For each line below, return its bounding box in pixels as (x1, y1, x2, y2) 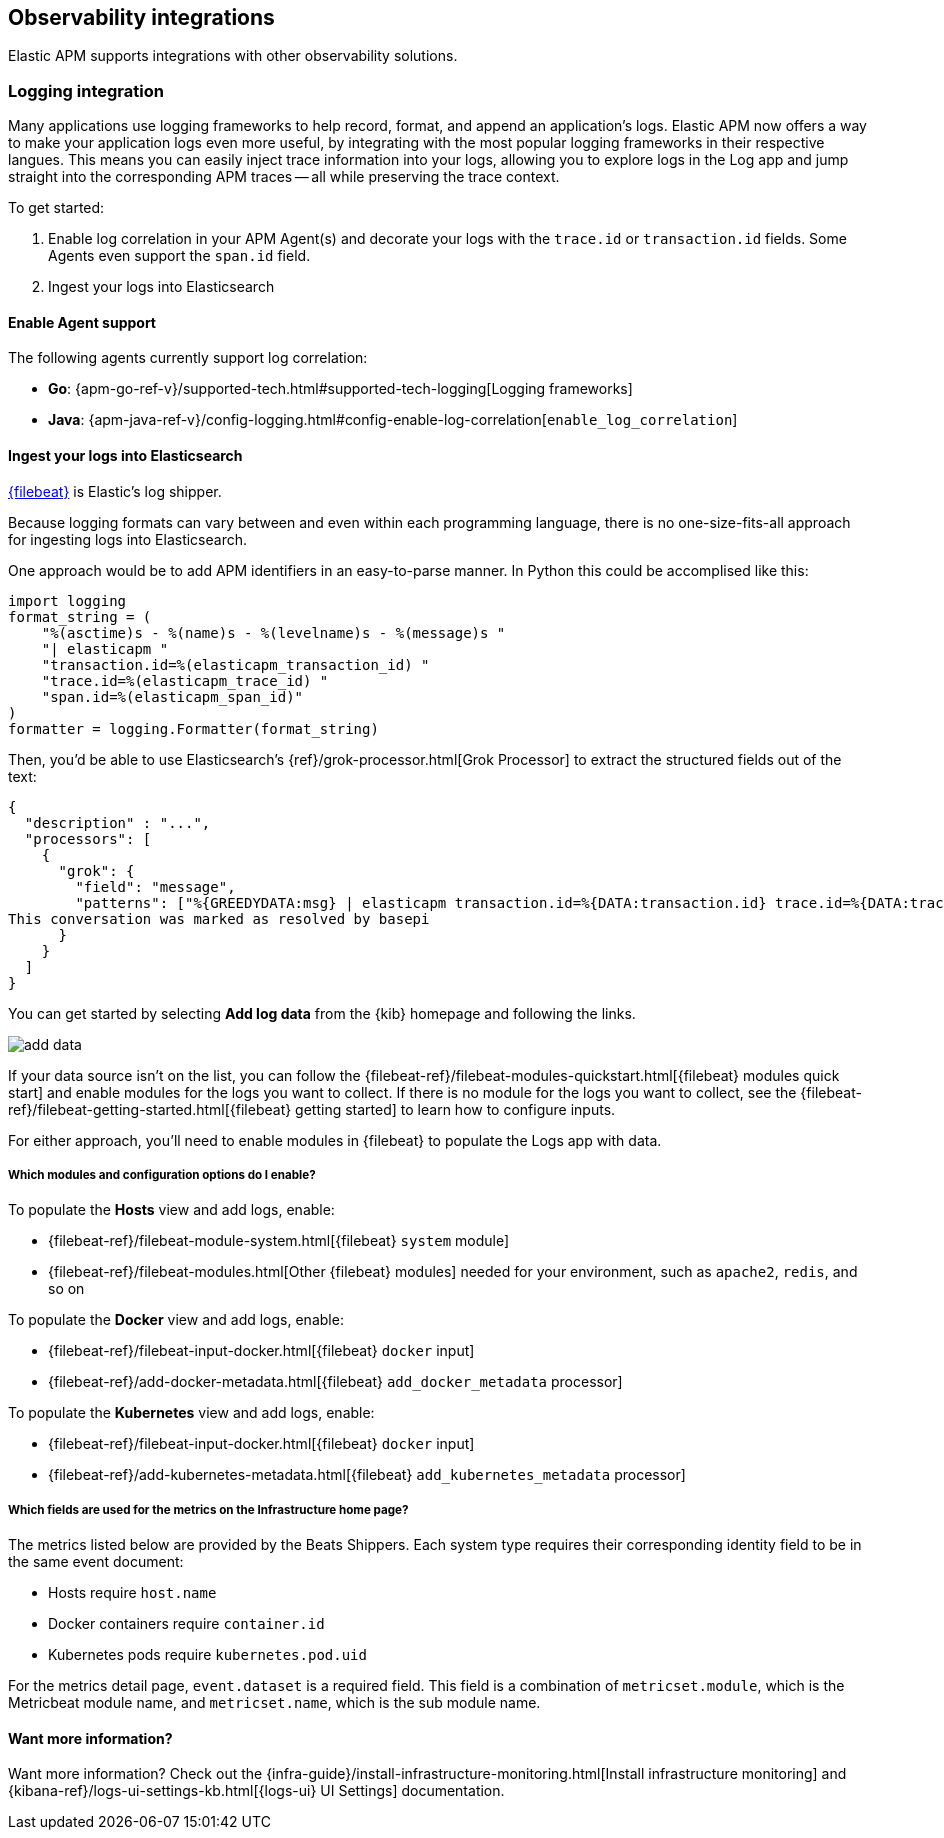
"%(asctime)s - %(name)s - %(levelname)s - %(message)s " (41, 624, 506, 641)
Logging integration (8, 80, 164, 101)
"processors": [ (24, 830, 152, 847)
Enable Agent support (8, 313, 156, 331)
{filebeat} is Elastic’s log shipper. (8, 482, 222, 500)
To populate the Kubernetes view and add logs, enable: (8, 1404, 375, 1422)
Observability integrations (8, 5, 275, 30)
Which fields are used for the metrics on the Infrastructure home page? (8, 1502, 409, 1517)
